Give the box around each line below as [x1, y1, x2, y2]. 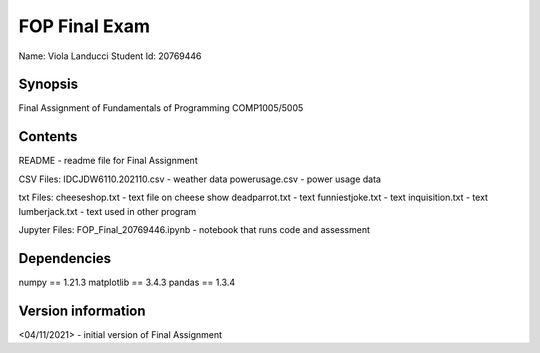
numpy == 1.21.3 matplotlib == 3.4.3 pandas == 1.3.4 [18, 276, 235, 288]
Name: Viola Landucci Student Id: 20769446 [18, 50, 202, 62]
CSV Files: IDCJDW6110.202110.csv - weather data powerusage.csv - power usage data [18, 173, 382, 185]
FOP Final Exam [18, 15, 150, 37]
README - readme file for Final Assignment [18, 155, 199, 167]
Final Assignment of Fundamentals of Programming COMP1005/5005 [18, 102, 304, 114]
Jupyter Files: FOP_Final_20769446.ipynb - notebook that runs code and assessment [18, 223, 370, 235]
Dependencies [18, 250, 112, 267]
